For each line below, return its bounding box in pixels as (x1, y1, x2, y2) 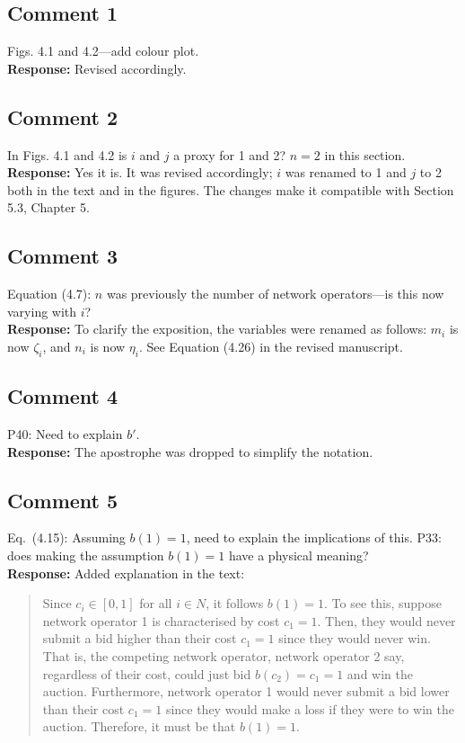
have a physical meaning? (228, 545, 369, 564)
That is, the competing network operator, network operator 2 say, (42, 646, 405, 665)
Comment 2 (7, 103, 118, 130)
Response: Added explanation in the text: (7, 563, 245, 582)
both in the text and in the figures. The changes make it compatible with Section (7, 180, 454, 199)
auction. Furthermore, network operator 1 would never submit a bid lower (42, 682, 450, 701)
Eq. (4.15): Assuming (7, 528, 126, 547)
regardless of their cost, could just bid (42, 664, 251, 683)
